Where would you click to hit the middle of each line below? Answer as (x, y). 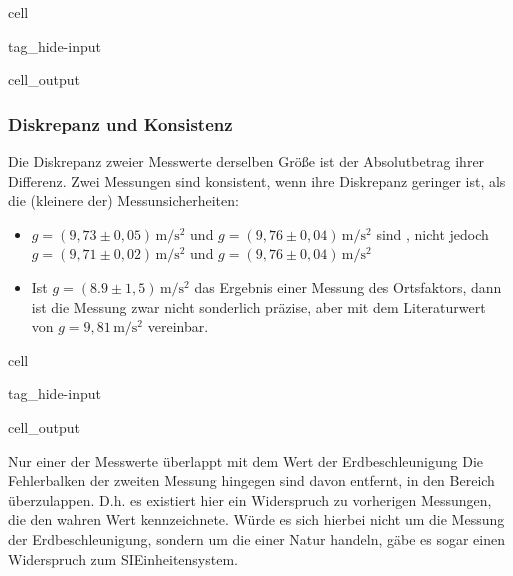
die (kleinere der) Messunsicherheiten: (123, 200)
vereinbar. (178, 326)
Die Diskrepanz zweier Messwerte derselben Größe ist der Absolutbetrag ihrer (246, 161)
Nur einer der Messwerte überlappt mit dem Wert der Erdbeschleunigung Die (246, 460)
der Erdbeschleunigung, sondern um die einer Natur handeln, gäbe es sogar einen (256, 538)
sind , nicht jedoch (432, 233)
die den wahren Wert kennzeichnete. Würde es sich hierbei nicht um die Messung (256, 519)
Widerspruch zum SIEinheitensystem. (123, 558)
